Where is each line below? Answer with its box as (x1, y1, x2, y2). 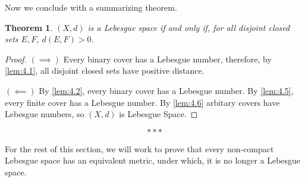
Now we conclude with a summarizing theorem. (5, 1, 177, 13)
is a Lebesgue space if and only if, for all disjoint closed (87, 21, 290, 33)
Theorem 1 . (5, 21, 53, 33)
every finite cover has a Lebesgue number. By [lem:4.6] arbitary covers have (5, 96, 280, 108)
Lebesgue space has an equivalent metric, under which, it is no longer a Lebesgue (5, 154, 301, 167)
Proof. (5, 52, 27, 65)
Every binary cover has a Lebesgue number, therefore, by (63, 52, 272, 65)
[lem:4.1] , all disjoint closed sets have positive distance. (5, 64, 205, 77)
